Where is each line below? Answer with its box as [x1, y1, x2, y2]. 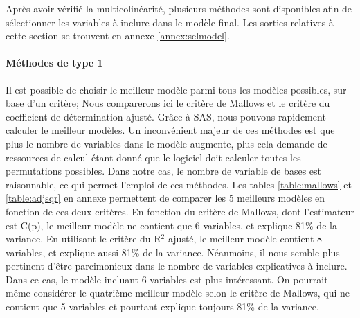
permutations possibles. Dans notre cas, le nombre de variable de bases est [6, 164, 321, 178]
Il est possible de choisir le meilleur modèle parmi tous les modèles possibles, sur [6, 82, 347, 96]
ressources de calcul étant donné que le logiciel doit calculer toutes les [6, 150, 301, 164]
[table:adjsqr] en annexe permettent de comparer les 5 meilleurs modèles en [6, 191, 325, 205]
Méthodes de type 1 [6, 55, 103, 70]
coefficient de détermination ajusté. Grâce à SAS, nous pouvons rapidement [6, 109, 326, 123]
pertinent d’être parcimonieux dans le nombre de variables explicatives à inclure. [6, 258, 348, 273]
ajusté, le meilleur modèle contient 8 [168, 231, 323, 246]
